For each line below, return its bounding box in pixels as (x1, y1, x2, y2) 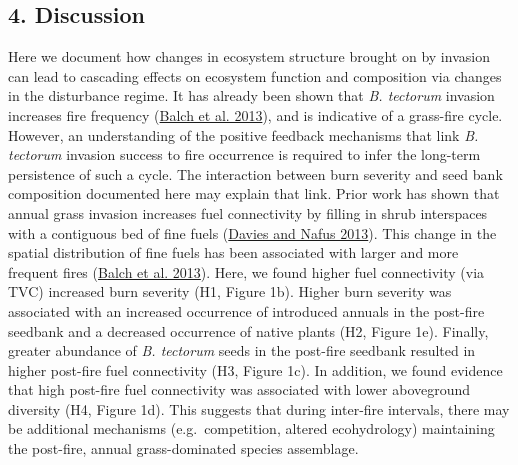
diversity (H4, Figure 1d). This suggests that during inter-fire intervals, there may (8, 398, 510, 419)
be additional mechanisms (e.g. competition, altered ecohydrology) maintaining (8, 418, 495, 439)
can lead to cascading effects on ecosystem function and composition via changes (8, 65, 502, 86)
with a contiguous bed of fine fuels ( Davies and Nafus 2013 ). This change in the (8, 222, 497, 243)
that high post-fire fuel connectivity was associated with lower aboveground (8, 379, 471, 400)
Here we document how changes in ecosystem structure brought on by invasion (8, 46, 490, 67)
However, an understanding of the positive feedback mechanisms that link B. (8, 124, 479, 145)
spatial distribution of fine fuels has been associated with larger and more (8, 242, 459, 263)
